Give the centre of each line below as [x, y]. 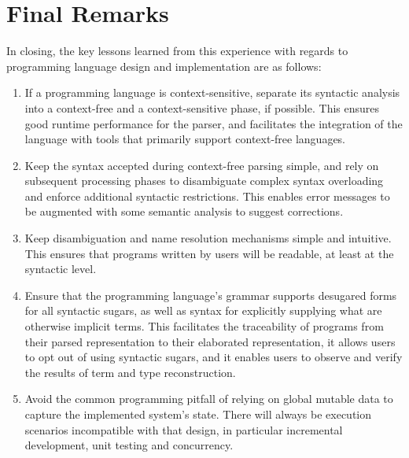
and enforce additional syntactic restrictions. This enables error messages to [207, 196]
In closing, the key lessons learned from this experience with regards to [177, 51]
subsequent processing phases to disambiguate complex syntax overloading [204, 181]
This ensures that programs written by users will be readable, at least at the [209, 253]
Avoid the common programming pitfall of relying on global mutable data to [209, 399]
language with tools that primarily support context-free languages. [185, 139]
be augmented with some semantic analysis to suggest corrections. [184, 211]
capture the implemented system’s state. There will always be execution [198, 414]
